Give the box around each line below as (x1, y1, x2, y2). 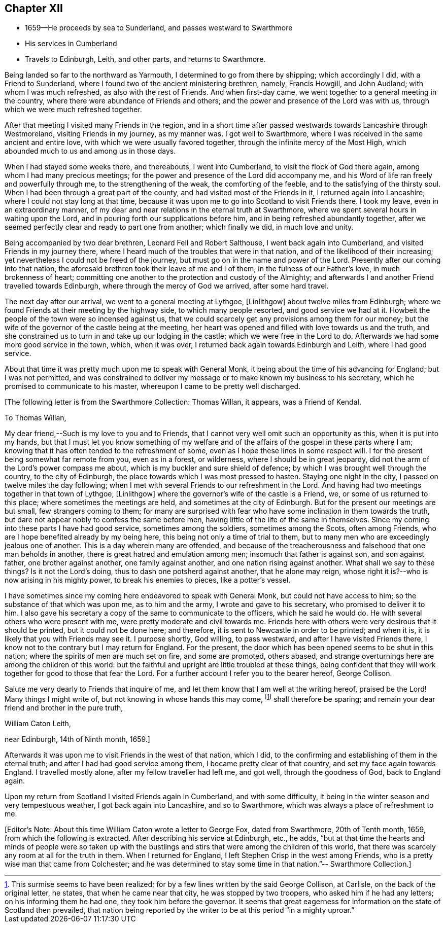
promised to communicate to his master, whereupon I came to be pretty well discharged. (5, 382, 301, 391)
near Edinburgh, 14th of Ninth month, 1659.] (5, 735, 150, 744)
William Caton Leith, (5, 719, 71, 728)
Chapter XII (5, 2, 63, 15)
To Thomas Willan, (5, 413, 66, 422)
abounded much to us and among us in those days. (5, 147, 176, 156)
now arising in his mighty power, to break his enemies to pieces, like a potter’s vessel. (5, 576, 291, 585)
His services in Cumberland (25, 39, 117, 48)
